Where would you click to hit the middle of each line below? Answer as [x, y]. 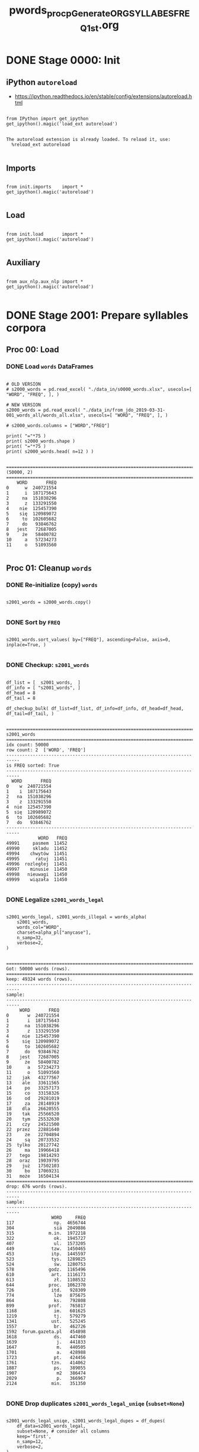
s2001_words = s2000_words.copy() [49, 602]
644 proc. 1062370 [46, 1285]
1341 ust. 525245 [46, 1322]
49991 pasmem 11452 [37, 843]
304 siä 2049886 [46, 1228]
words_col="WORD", [39, 928]
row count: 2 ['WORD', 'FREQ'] [46, 750]
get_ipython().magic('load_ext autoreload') [62, 124]
